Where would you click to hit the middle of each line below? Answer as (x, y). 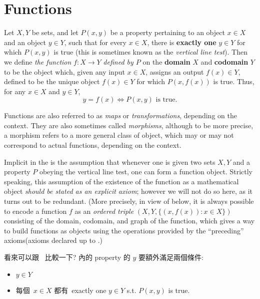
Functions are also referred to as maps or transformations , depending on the (120, 115)
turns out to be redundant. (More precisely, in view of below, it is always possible (129, 201)
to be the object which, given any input (64, 71)
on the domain (166, 61)
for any (15, 91)
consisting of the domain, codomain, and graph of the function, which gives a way (129, 221)
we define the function (38, 61)
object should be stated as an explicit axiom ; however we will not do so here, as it (128, 191)
